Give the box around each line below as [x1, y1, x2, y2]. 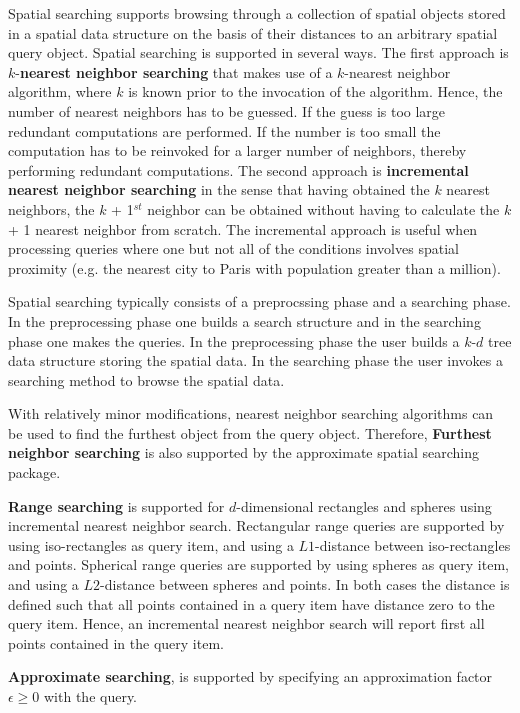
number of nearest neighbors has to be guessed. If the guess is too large [8, 100, 446, 121]
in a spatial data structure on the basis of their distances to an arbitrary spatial [8, 22, 498, 43]
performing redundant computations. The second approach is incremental [8, 159, 469, 180]
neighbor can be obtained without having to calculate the [147, 198, 500, 219]
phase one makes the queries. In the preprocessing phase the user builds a [8, 330, 460, 351]
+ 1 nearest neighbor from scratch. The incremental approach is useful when [8, 218, 478, 239]
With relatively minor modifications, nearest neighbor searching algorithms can [8, 403, 494, 424]
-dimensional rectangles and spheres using [236, 495, 492, 516]
